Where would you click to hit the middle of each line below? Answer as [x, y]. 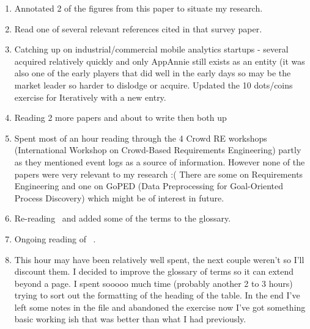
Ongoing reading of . [55, 238]
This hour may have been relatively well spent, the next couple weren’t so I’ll [159, 259]
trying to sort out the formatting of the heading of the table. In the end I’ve [157, 295]
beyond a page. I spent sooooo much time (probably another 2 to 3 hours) [153, 283]
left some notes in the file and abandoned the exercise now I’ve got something [160, 307]
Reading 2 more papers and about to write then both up [120, 117]
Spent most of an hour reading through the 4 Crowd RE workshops [141, 138]
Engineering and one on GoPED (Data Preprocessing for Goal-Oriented [149, 186]
